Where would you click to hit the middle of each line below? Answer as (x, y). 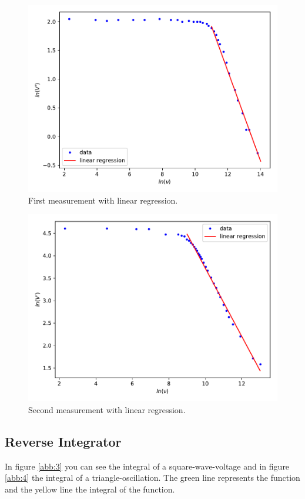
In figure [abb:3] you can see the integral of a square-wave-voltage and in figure (147, 466)
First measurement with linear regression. (103, 200)
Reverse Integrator (63, 441)
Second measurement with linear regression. (107, 409)
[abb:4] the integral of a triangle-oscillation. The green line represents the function (152, 478)
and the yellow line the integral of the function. (90, 489)
